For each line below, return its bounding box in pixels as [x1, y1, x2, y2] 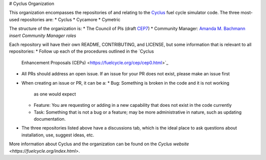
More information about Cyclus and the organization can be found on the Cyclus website [9, 141, 189, 147]
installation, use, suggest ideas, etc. [21, 132, 95, 138]
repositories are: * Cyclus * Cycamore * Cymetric [20, 16, 121, 22]
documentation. [33, 116, 66, 122]
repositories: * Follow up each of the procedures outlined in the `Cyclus [9, 48, 154, 54]
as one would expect [33, 91, 76, 97]
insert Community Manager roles [9, 32, 76, 38]
